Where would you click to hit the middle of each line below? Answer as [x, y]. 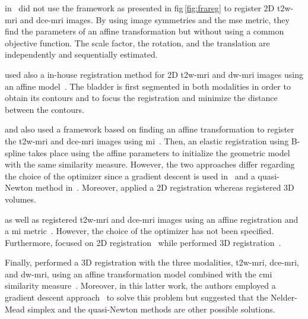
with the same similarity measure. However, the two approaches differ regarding [150, 164]
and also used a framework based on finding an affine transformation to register [150, 129]
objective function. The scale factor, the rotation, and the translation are [137, 42]
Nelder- [284, 297]
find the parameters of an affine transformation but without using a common [145, 31]
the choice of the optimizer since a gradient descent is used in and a [130, 176]
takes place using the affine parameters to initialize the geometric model [159, 152]
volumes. [20, 199]
